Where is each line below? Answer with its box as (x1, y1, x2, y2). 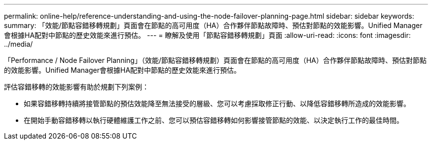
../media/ (4, 40, 33, 48)
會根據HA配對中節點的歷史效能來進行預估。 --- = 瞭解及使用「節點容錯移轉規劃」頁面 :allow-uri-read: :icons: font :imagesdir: (4, 31, 411, 39)
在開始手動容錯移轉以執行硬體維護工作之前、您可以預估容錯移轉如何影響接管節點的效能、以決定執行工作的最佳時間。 (24, 116, 403, 124)
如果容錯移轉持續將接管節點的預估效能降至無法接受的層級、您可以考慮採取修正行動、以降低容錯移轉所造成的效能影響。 (24, 99, 410, 108)
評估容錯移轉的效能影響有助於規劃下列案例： (4, 83, 149, 91)
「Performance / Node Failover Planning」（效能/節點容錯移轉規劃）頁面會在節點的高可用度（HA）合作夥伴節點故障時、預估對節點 (4, 56, 427, 64)
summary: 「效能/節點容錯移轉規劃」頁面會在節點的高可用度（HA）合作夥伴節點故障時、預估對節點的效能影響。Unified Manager (4, 21, 423, 29)
